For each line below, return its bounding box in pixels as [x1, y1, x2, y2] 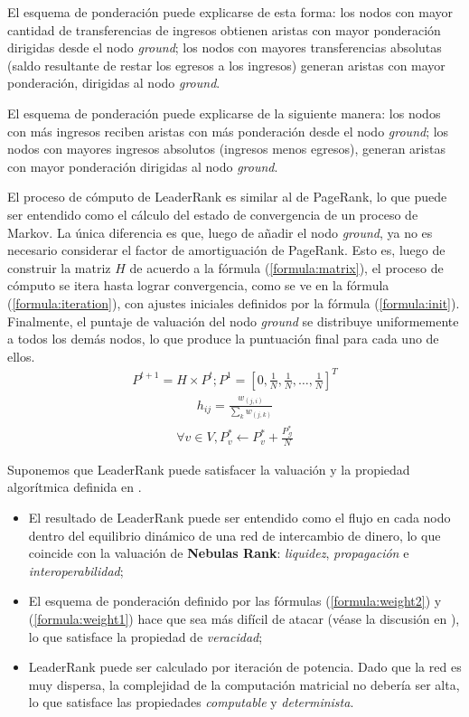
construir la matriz [7, 258, 111, 277]
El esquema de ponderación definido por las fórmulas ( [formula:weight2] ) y [28, 591, 442, 610]
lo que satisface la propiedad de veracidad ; [28, 627, 263, 646]
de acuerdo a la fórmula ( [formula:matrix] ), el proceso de [129, 258, 444, 277]
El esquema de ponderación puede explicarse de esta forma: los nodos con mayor [7, 3, 454, 21]
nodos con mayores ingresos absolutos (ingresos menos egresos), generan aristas [7, 139, 446, 158]
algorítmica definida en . [7, 477, 142, 496]
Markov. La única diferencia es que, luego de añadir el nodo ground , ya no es [7, 222, 433, 241]
